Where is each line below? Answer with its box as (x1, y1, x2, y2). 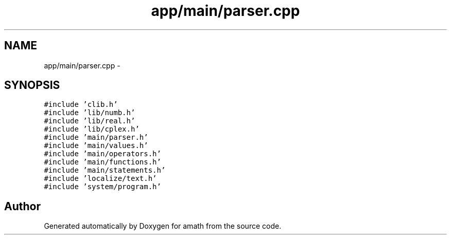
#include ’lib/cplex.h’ (44, 125, 140, 134)
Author (4, 199, 41, 213)
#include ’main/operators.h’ (44, 150, 161, 158)
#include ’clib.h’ (44, 100, 118, 109)
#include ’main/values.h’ (44, 141, 148, 150)
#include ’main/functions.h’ (44, 158, 161, 167)
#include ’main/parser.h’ (44, 133, 148, 142)
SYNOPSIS (4, 79, 60, 92)
